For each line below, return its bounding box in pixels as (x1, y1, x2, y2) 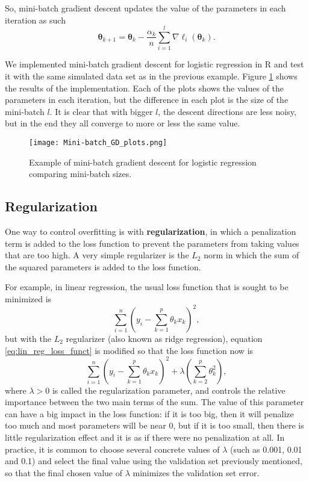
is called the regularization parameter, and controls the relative (52, 383, 286, 396)
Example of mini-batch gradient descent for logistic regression (29, 155, 257, 168)
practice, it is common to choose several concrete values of (5, 442, 220, 455)
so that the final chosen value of (5, 466, 122, 479)
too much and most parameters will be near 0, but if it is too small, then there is (5, 419, 304, 432)
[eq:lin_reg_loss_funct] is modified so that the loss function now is (5, 344, 254, 356)
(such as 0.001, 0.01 (230, 442, 302, 455)
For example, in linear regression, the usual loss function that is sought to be (5, 281, 289, 293)
